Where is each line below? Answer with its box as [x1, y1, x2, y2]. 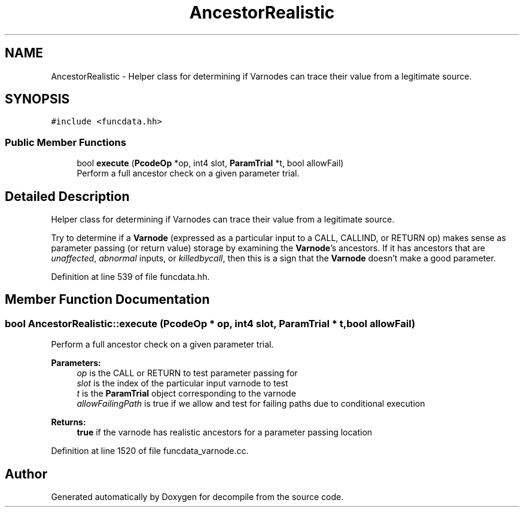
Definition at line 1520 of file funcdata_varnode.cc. [51, 446, 249, 456]
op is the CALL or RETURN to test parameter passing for [77, 368, 298, 379]
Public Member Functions [5, 136, 126, 148]
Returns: [51, 417, 86, 428]
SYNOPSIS [5, 92, 70, 107]
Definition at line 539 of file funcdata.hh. [51, 272, 210, 282]
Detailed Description [5, 188, 130, 204]
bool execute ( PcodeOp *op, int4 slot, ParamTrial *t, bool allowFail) [77, 158, 344, 169]
